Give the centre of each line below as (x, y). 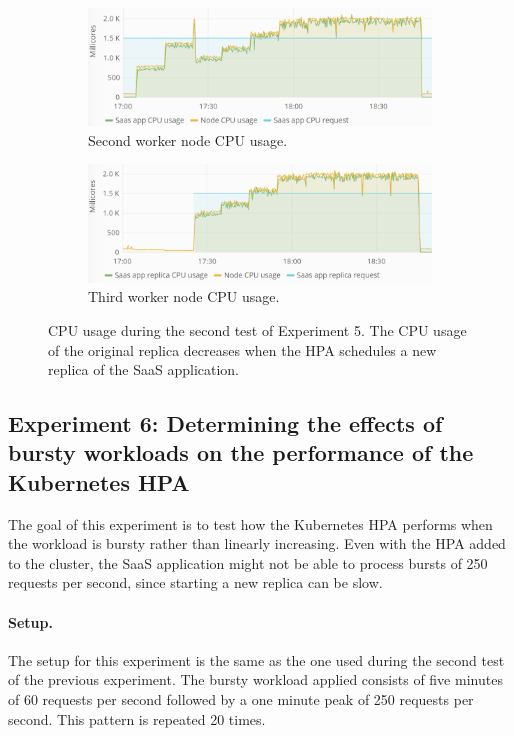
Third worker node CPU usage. (184, 296)
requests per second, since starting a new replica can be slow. (195, 582)
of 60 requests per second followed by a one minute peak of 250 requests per (241, 699)
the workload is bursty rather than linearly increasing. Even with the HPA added (257, 543)
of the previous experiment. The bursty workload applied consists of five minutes (255, 679)
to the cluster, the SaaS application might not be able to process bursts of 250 (248, 562)
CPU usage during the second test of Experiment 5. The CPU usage (257, 329)
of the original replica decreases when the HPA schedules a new (242, 349)
